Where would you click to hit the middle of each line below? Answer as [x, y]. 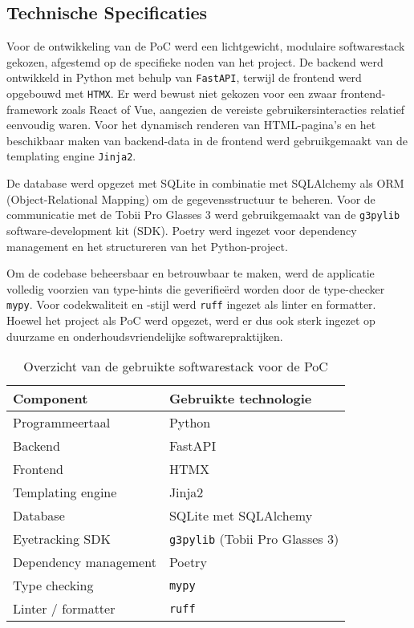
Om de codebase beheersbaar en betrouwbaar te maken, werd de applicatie [191, 273]
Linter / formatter [64, 609]
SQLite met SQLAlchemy [241, 516]
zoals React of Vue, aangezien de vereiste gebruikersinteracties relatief [233, 109]
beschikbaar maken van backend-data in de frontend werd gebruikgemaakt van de [207, 140]
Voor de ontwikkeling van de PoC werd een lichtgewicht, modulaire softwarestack [206, 46]
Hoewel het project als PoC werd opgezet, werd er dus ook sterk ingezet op [191, 320]
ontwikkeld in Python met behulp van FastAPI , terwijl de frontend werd [184, 77]
